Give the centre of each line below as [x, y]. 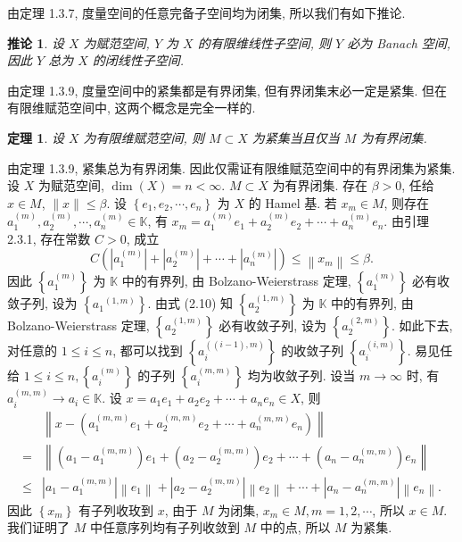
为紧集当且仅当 [296, 137]
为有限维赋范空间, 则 [144, 137]
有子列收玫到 [115, 509]
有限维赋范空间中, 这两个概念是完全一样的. [132, 108]
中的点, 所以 [295, 527]
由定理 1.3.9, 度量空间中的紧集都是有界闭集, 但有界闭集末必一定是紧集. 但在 [227, 90]
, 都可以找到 [148, 350]
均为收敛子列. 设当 [301, 375]
